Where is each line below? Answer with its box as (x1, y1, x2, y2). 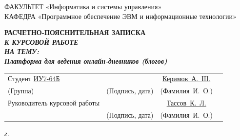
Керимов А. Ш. (162, 73, 211, 84)
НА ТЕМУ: (4, 46, 40, 56)
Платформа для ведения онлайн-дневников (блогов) (4, 55, 167, 66)
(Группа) (8, 86, 34, 96)
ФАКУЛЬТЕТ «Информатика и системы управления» (4, 1, 162, 11)
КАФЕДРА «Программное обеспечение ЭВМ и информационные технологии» (4, 11, 237, 21)
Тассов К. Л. (166, 98, 206, 107)
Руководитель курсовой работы (8, 98, 100, 107)
